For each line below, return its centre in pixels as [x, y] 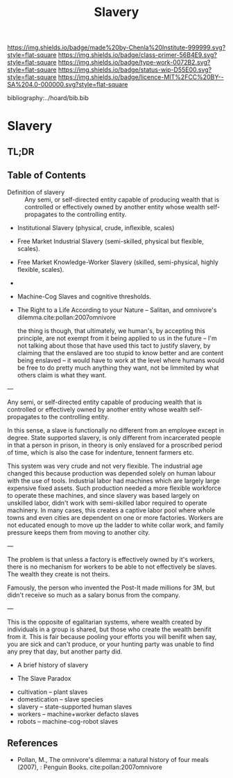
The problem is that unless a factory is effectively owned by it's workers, [111, 559]
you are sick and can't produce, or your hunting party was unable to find [111, 644]
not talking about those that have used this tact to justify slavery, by [114, 346]
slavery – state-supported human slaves [75, 706]
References [33, 743]
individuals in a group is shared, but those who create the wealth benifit [109, 629]
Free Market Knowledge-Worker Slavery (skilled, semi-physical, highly [118, 262]
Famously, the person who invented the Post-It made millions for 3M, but [111, 587]
